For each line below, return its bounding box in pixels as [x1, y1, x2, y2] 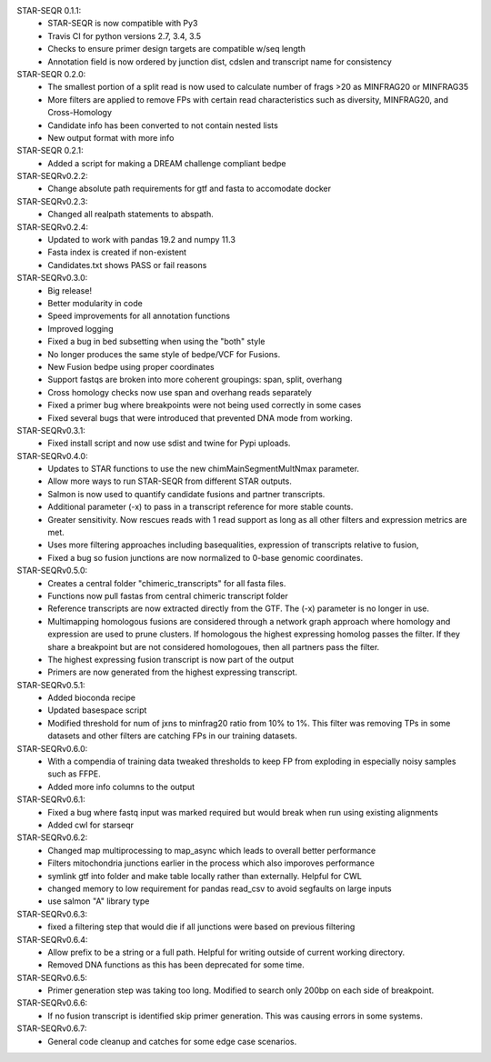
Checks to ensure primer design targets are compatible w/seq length [47, 44, 306, 55]
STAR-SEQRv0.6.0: [16, 743, 88, 754]
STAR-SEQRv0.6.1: [16, 794, 85, 805]
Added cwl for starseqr [47, 819, 134, 830]
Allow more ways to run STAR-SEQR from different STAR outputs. [47, 476, 293, 486]
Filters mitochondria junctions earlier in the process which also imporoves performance [47, 857, 375, 868]
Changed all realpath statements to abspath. [47, 209, 214, 220]
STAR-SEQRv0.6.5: [16, 972, 88, 983]
